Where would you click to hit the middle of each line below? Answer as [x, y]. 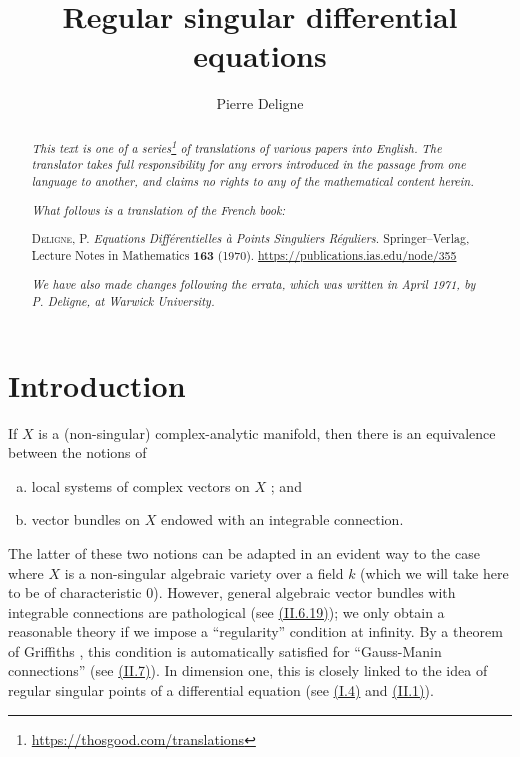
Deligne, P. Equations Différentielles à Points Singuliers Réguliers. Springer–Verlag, [250, 238]
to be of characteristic [75, 592]
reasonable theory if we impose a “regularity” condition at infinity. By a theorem [255, 631]
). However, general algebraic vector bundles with [304, 592]
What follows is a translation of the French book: [158, 209]
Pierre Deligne [260, 103]
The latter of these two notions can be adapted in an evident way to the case [244, 552]
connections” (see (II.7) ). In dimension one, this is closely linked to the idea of [248, 670]
